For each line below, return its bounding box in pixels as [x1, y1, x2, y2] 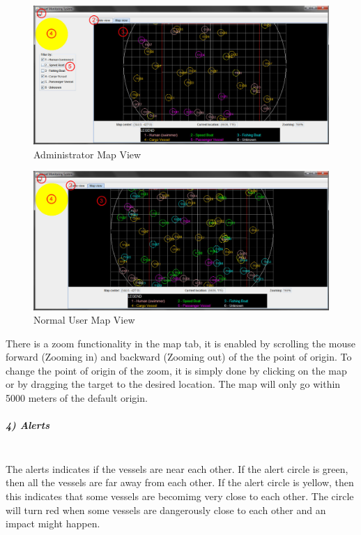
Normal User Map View [33, 312, 135, 327]
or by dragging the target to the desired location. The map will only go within [6, 377, 341, 391]
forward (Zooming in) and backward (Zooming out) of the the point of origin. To [6, 349, 352, 364]
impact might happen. [6, 516, 100, 531]
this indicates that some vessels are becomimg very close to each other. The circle [6, 489, 354, 503]
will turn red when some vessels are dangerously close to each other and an [6, 502, 326, 517]
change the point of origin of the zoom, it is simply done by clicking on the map [6, 363, 347, 377]
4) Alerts [6, 418, 50, 432]
